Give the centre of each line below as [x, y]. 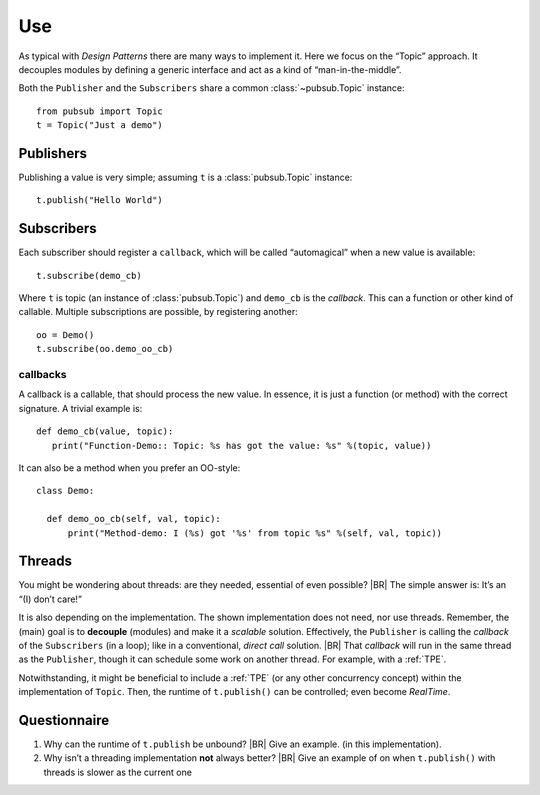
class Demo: [65, 491]
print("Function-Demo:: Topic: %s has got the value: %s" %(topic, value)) [241, 445]
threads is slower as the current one [117, 772]
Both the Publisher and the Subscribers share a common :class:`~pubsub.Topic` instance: [211, 88]
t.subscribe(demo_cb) [89, 275]
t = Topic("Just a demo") [100, 125]
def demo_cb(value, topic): [105, 431]
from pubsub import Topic [100, 111]
